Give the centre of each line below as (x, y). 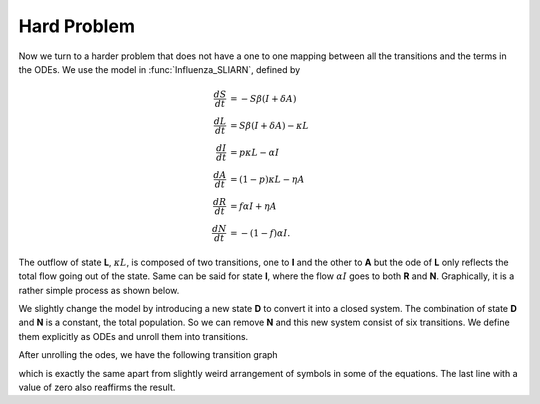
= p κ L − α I (255, 152)
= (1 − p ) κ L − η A (267, 179)
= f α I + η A (253, 206)
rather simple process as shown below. (99, 290)
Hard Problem (76, 26)
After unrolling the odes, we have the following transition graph (148, 355)
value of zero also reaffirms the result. (97, 387)
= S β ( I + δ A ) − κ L (270, 125)
